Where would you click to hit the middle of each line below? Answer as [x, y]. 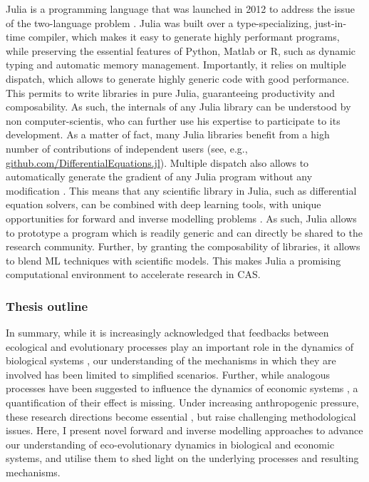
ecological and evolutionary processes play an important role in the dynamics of [180, 346]
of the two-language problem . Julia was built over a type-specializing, [159, 22]
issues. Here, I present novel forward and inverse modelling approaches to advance [184, 430]
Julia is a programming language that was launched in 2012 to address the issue [180, 9]
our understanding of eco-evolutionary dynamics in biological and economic [170, 444]
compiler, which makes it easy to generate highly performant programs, [184, 37]
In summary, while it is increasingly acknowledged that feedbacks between [167, 333]
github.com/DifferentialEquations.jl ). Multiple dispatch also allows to [157, 162]
